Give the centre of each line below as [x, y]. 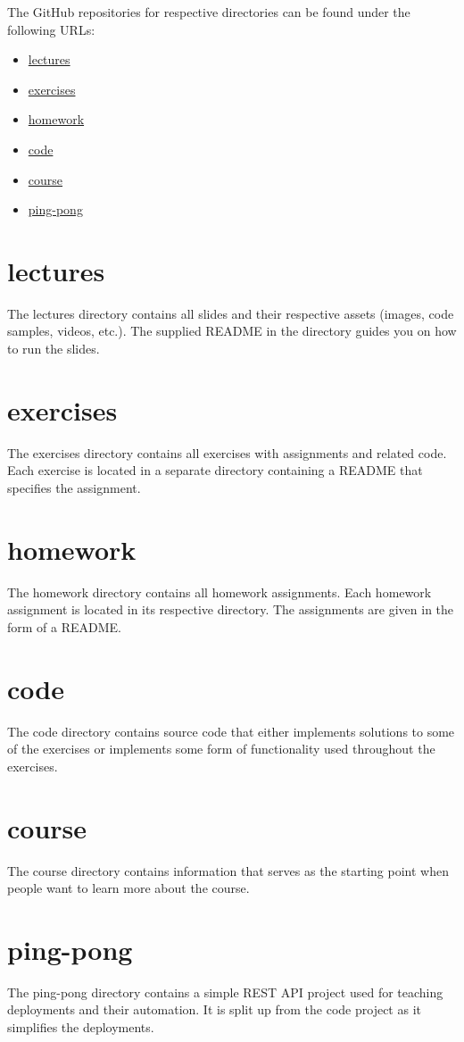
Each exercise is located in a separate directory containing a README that [215, 470]
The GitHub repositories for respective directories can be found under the [209, 12]
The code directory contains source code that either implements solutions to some [231, 731]
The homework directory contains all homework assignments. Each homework [220, 592]
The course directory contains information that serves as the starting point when [228, 870]
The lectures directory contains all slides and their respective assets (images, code [231, 313]
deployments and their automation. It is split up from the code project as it [214, 1009]
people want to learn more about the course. [128, 888]
